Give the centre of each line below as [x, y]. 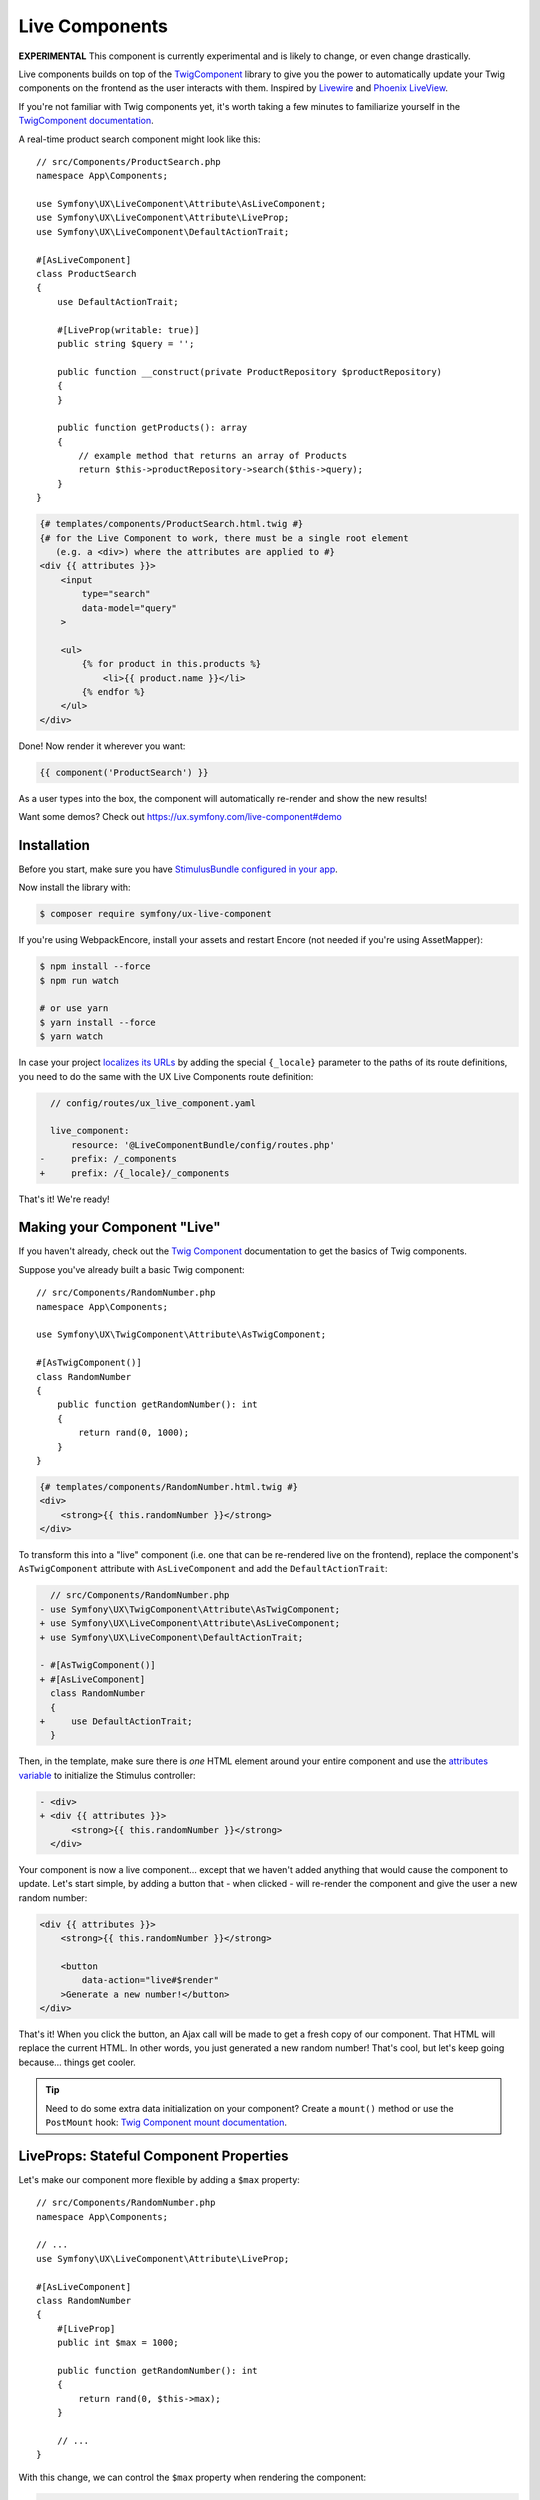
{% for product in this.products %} [171, 664]
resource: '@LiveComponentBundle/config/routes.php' [203, 1144]
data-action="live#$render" [150, 1980]
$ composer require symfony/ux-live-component [155, 914]
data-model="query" [129, 608]
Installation [54, 845]
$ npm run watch [79, 980]
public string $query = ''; [125, 343]
